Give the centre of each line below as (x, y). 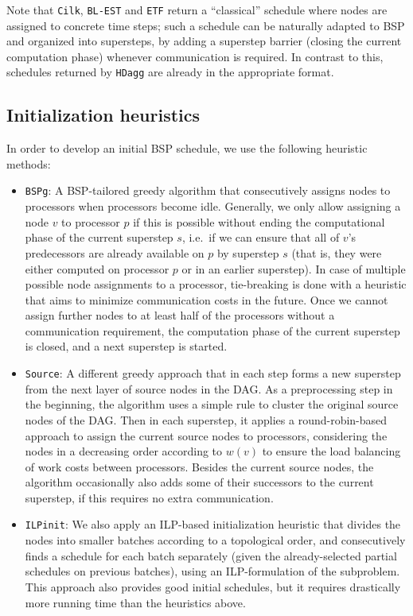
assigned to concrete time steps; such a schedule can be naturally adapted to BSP (206, 25)
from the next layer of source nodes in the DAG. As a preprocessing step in (209, 388)
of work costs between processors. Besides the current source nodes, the (199, 466)
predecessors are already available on (115, 252)
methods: (29, 163)
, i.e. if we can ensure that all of (261, 237)
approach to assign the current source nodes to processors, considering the (206, 435)
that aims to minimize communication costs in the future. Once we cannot (206, 299)
